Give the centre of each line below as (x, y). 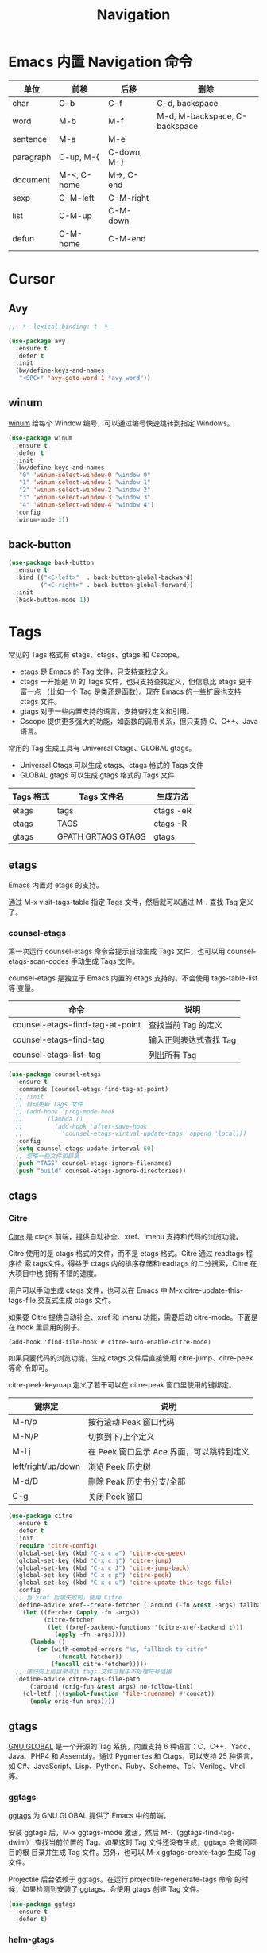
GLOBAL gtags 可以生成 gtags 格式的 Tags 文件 (97, 775)
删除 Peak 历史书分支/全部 (137, 1481)
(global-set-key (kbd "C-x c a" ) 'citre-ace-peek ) (101, 1553)
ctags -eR (173, 811)
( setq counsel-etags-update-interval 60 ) (85, 1149)
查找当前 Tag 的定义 (185, 1025)
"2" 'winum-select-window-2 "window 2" (85, 490)
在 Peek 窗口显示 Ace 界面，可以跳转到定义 (168, 1452)
